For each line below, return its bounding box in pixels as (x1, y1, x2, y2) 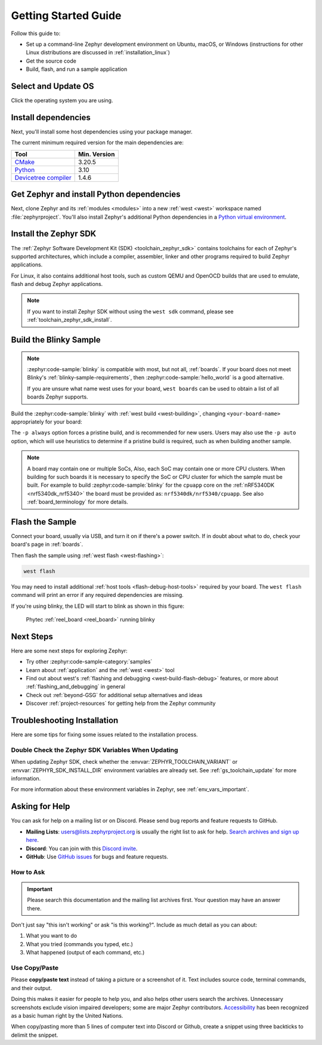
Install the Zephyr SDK (11, 229, 97, 239)
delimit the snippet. (11, 1031, 58, 1038)
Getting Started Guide (11, 9, 122, 22)
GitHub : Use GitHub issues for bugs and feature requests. (26, 853, 169, 860)
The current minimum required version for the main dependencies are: (11, 139, 184, 146)
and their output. (11, 984, 52, 991)
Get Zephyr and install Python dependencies (11, 189, 181, 200)
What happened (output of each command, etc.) (26, 949, 145, 956)
